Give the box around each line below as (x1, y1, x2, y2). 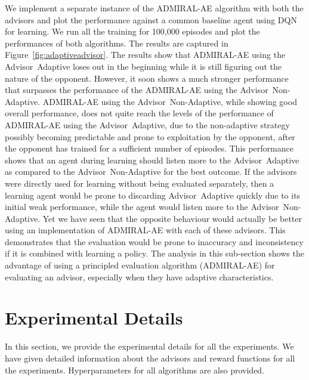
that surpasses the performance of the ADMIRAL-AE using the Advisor (5, 84, 268, 96)
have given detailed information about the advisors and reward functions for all (5, 351, 295, 364)
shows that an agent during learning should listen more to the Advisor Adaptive (5, 153, 299, 166)
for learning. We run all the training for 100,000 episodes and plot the (5, 25, 260, 38)
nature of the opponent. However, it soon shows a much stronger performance (5, 72, 289, 84)
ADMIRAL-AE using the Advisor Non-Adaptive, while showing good (42, 95, 297, 107)
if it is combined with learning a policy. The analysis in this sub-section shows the (5, 247, 304, 259)
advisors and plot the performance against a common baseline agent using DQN (5, 13, 297, 26)
